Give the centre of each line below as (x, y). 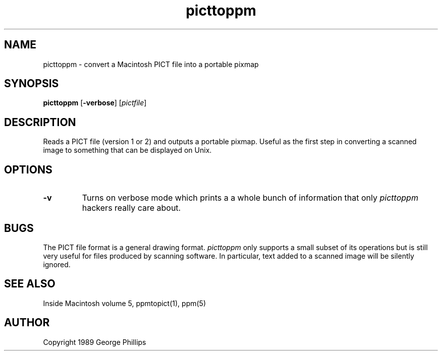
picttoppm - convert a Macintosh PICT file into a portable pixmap (151, 64)
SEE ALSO (30, 284)
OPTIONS (28, 169)
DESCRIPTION (40, 122)
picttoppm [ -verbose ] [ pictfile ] (95, 103)
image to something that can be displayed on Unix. (127, 150)
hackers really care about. (131, 208)
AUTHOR (27, 323)
